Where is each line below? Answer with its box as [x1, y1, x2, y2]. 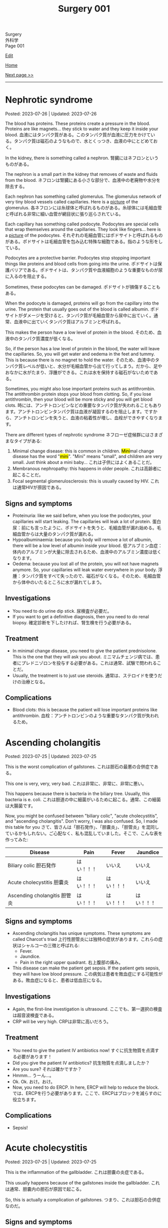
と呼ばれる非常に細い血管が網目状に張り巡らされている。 [5, 211, 123, 217]
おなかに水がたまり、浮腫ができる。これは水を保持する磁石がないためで [5, 369, 154, 376]
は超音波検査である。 [12, 1012, 56, 1018]
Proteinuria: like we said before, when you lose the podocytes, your [12, 512, 151, 519]
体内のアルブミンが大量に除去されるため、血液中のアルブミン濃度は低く [12, 549, 161, 555]
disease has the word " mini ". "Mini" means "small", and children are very [12, 453, 162, 459]
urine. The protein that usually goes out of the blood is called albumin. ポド [5, 306, 159, 312]
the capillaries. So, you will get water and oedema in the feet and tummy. [5, 351, 155, 357]
